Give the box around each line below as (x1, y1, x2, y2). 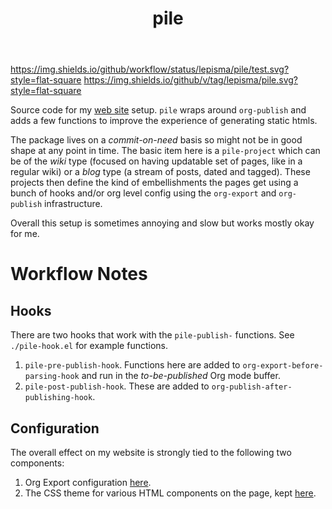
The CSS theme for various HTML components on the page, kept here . (24, 487, 317, 499)
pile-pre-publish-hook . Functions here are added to (24, 359, 241, 371)
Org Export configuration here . (24, 477, 152, 488)
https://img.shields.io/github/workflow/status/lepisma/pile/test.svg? (10, 63, 290, 76)
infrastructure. (44, 198, 103, 210)
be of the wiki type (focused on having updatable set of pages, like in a (10, 155, 303, 167)
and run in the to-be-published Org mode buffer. (81, 370, 281, 382)
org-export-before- (242, 361, 324, 371)
